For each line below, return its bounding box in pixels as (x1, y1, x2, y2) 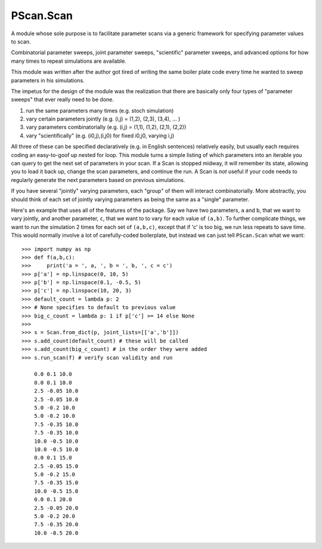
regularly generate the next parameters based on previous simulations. (11, 176, 185, 183)
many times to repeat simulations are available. (11, 57, 126, 64)
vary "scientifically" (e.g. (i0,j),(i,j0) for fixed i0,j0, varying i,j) (26, 132, 175, 139)
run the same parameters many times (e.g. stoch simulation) (26, 107, 174, 114)
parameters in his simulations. (11, 76, 85, 84)
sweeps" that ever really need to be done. (11, 96, 114, 103)
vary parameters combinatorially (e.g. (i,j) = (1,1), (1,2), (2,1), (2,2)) (26, 124, 187, 131)
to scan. (11, 38, 31, 45)
